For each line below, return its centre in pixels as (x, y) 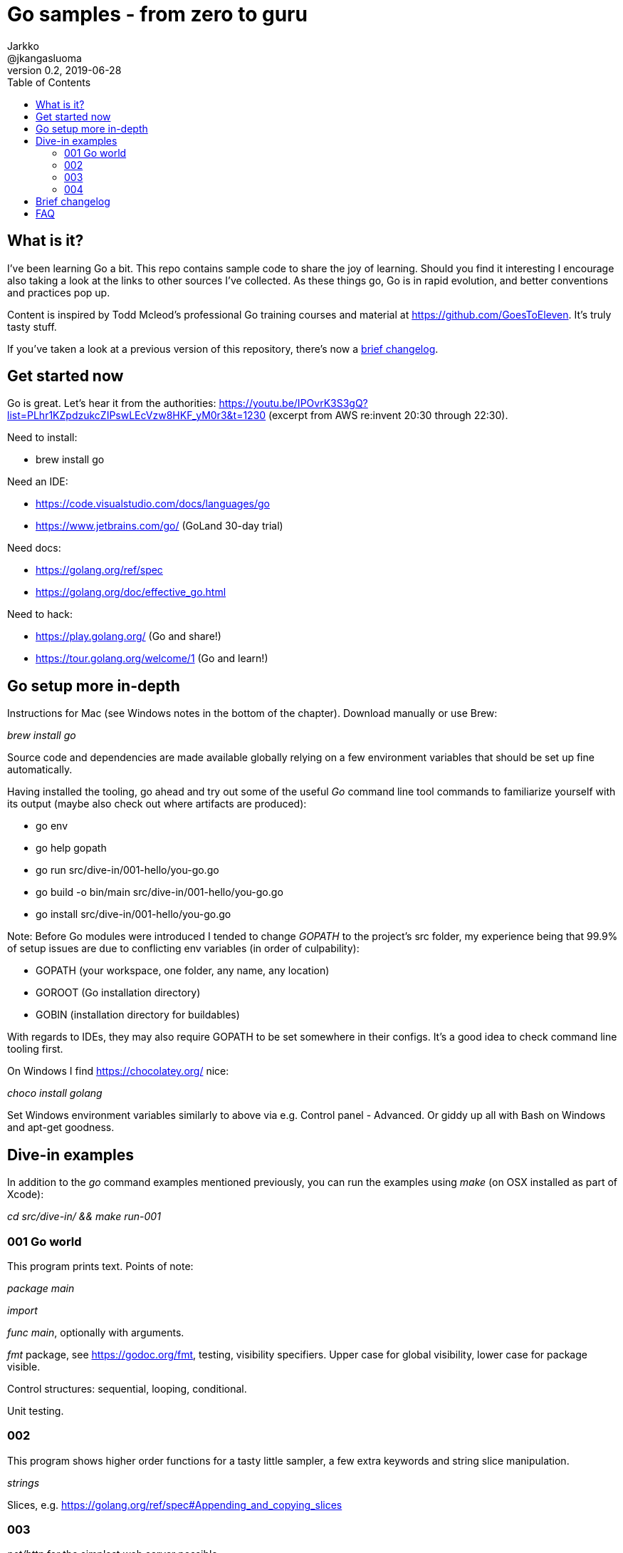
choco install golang (55, 1093)
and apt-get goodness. (61, 1128)
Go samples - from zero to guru (157, 14)
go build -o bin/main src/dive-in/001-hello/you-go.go (159, 892)
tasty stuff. (32, 326)
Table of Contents (49, 82)
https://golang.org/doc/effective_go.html (131, 592)
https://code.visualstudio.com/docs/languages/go (153, 504)
